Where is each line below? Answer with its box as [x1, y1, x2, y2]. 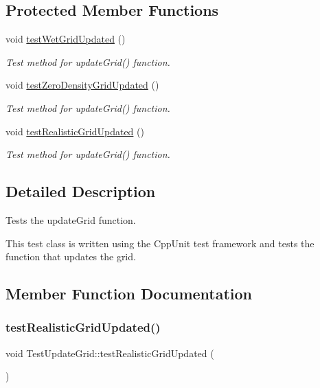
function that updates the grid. [5, 249, 136, 264]
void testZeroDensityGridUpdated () [5, 78, 159, 92]
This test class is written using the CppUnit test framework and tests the [5, 236, 315, 250]
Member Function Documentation [5, 283, 253, 304]
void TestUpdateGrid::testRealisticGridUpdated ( [5, 345, 214, 360]
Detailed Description [5, 181, 156, 202]
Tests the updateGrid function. [5, 212, 136, 227]
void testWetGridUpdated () [5, 32, 126, 46]
